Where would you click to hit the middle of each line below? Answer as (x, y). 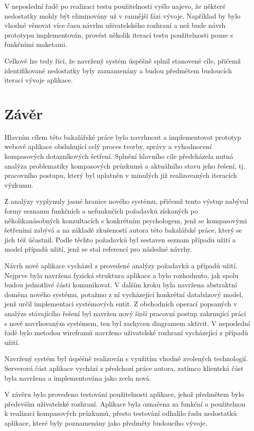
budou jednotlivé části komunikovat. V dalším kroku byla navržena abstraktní (121, 285)
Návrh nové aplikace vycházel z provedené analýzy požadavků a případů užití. (121, 265)
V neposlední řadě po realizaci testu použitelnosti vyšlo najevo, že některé (115, 6)
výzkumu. (19, 184)
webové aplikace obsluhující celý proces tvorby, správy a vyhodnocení (108, 146)
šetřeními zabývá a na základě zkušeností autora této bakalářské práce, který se (123, 230)
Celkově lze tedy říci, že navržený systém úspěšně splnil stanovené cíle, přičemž (123, 60)
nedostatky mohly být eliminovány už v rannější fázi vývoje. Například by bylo (123, 15)
